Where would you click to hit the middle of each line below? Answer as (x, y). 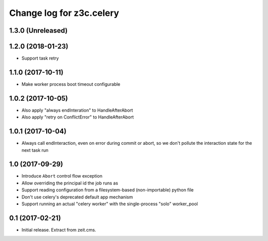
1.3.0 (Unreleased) (38, 30)
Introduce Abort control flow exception (62, 176)
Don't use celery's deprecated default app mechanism (77, 197)
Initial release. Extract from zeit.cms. (59, 230)
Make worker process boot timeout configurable (71, 84)
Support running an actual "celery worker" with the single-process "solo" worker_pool (110, 204)
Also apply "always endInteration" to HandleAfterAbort (77, 110)
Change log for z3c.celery (64, 13)
